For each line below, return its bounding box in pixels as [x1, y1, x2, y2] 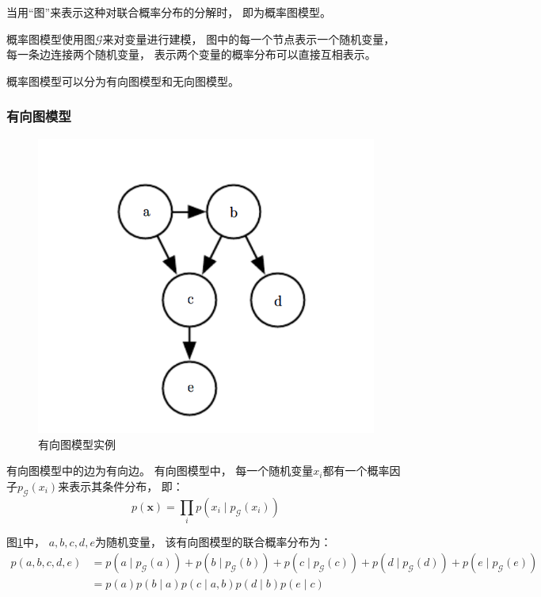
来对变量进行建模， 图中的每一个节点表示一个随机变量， [102, 30, 395, 47]
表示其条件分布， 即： [69, 478, 184, 495]
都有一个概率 [322, 462, 390, 479]
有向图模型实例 [38, 435, 116, 452]
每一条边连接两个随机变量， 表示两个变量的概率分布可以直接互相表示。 [6, 46, 376, 63]
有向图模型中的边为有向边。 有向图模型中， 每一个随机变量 [6, 462, 314, 479]
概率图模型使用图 [6, 30, 95, 47]
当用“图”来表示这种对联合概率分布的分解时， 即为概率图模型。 [6, 4, 331, 20]
